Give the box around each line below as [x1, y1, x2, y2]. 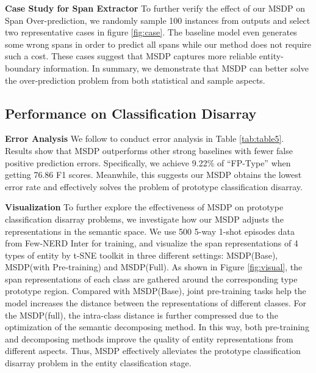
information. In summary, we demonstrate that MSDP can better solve [43, 61, 309, 74]
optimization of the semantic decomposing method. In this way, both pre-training [5, 320, 309, 333]
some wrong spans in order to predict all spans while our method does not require [5, 37, 312, 50]
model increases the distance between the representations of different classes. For [5, 297, 307, 309]
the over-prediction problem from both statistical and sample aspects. [5, 73, 265, 86]
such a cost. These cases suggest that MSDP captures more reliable [5, 50, 257, 62]
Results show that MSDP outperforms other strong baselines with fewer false [5, 144, 293, 157]
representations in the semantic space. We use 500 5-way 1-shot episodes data [5, 224, 295, 237]
